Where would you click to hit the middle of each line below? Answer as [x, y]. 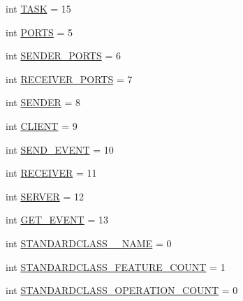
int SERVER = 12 [45, 196]
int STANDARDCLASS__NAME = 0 [89, 243]
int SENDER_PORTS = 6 [63, 56]
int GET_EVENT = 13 [57, 220]
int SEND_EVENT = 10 [60, 149]
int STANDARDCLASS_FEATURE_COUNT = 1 [116, 266]
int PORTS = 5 [39, 32]
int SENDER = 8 [43, 102]
